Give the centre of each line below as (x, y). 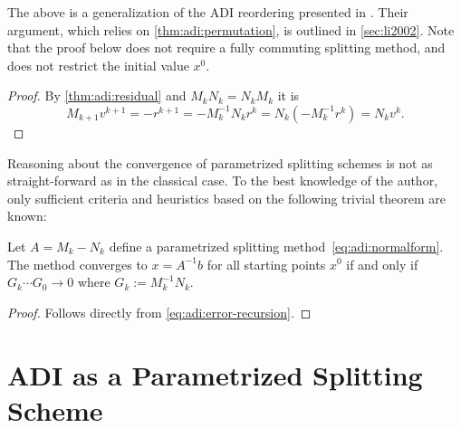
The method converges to (77, 264)
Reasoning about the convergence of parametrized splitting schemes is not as (220, 162)
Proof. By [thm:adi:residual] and (97, 95)
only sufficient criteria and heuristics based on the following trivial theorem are (226, 198)
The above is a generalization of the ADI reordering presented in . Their (208, 12)
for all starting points (266, 264)
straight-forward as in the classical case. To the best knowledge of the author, (223, 181)
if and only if (382, 264)
